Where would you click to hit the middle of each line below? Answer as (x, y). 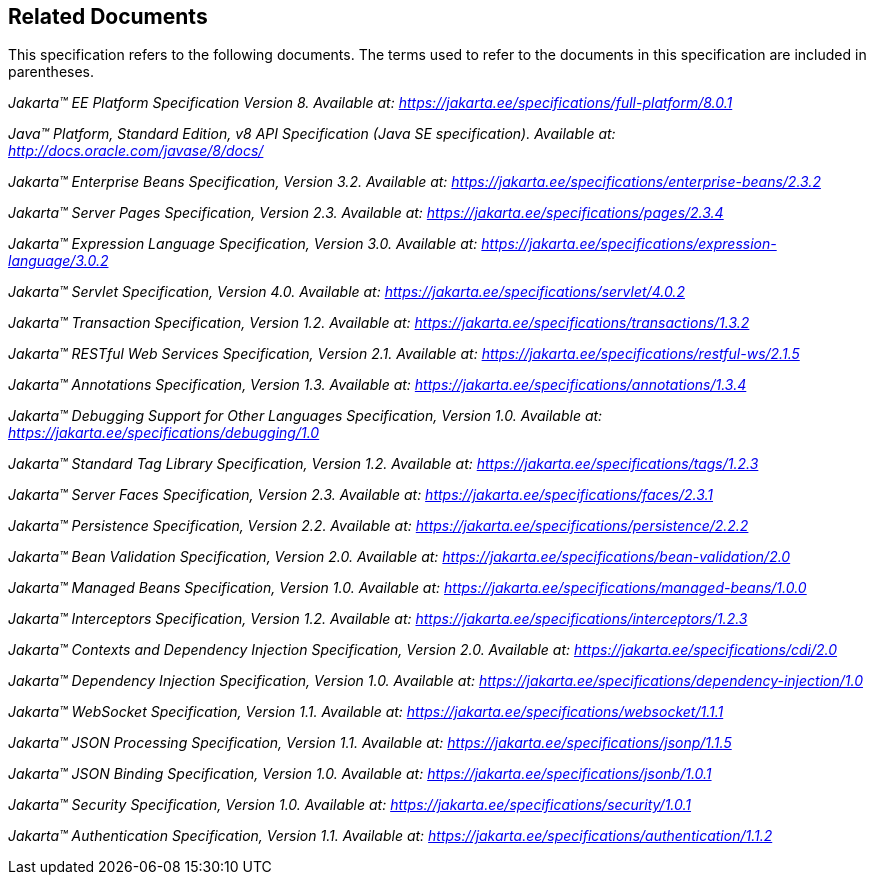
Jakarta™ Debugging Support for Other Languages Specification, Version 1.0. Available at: (305, 416)
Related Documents (108, 16)
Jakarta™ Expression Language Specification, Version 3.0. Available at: (243, 244)
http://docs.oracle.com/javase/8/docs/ (136, 151)
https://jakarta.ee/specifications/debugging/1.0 (164, 433)
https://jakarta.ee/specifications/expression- (629, 244)
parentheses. (51, 72)
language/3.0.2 (58, 261)
